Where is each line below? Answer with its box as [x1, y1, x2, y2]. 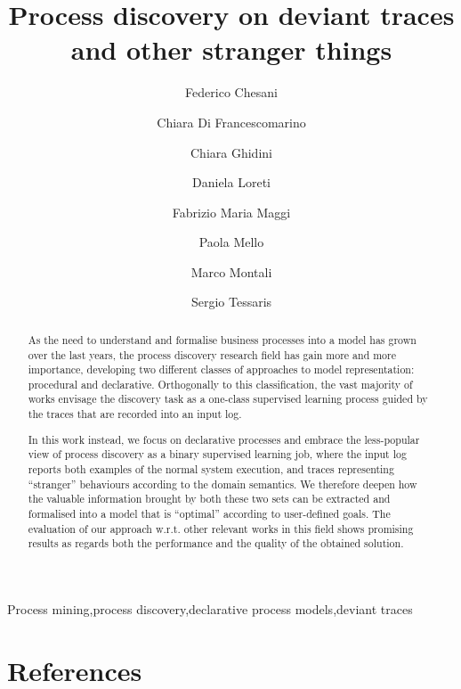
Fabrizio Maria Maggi [172, 202, 291, 221]
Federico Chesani [185, 83, 278, 102]
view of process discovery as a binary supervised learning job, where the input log [28, 447, 407, 462]
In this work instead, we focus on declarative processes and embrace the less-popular [28, 431, 420, 447]
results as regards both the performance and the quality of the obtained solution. [28, 536, 404, 551]
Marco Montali [190, 262, 272, 281]
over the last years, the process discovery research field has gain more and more [28, 347, 396, 362]
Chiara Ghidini [190, 143, 272, 161]
